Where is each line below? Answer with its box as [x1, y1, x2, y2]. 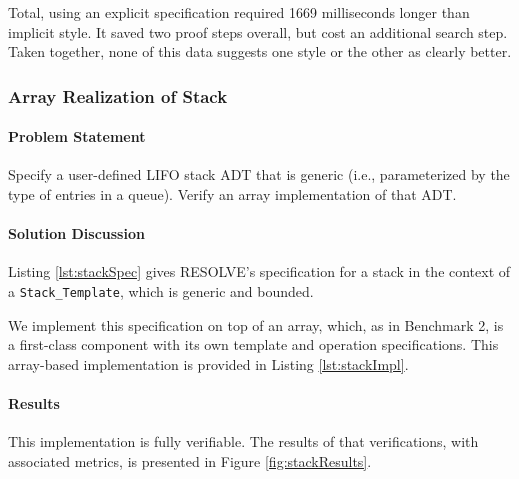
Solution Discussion [8, 223, 145, 244]
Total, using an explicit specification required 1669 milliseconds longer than [8, 2, 470, 22]
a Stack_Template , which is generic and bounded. [8, 281, 314, 301]
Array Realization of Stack [8, 83, 228, 108]
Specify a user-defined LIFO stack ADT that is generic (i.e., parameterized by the [8, 164, 510, 185]
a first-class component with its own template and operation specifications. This [8, 334, 499, 355]
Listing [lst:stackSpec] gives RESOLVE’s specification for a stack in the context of [8, 261, 511, 282]
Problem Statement [8, 126, 146, 147]
